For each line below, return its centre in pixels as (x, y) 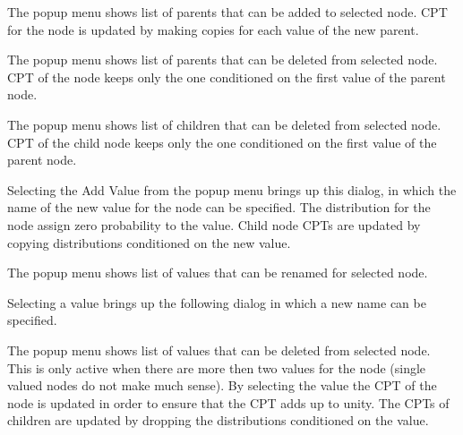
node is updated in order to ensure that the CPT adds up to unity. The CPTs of (228, 402)
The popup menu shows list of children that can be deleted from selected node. (224, 124)
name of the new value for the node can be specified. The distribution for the (219, 207)
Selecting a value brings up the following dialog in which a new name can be (217, 302)
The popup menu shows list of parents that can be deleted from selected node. (223, 60)
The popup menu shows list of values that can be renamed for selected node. (218, 273)
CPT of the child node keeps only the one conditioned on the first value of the (222, 142)
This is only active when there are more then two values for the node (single (217, 367)
